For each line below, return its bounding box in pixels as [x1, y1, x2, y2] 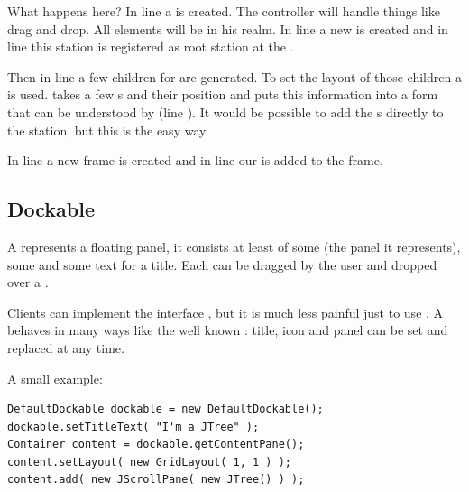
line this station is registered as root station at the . [7, 37, 294, 56]
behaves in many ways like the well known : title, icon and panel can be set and [7, 320, 448, 339]
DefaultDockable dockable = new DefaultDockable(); [7, 403, 324, 416]
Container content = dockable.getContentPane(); [7, 438, 305, 451]
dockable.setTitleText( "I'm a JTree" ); [7, 420, 260, 433]
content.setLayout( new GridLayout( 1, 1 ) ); [7, 455, 291, 469]
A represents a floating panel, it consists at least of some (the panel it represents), [7, 237, 461, 255]
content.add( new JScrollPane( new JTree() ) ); [7, 473, 305, 487]
